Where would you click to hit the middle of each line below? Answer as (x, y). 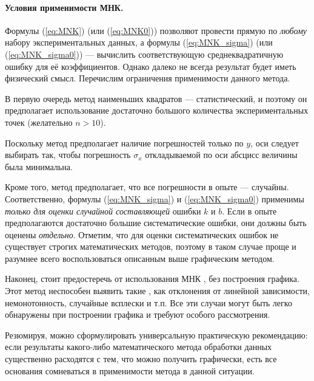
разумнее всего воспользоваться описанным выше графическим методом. (140, 258)
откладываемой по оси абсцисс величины (221, 155)
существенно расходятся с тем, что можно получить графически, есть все (141, 359)
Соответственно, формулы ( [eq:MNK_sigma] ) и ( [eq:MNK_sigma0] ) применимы (155, 198)
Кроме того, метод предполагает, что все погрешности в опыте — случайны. (147, 187)
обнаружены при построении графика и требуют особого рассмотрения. (138, 314)
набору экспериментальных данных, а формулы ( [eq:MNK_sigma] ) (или (139, 42)
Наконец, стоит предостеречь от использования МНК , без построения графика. (152, 279)
